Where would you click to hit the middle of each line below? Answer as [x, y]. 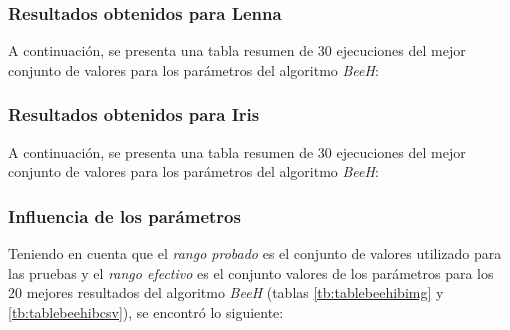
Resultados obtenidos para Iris [134, 114]
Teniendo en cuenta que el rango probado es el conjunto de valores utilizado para [255, 253]
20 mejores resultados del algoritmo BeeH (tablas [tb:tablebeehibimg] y [226, 292]
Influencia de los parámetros [124, 215]
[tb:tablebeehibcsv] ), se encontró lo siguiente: [146, 311]
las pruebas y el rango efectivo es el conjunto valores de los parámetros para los [251, 272]
